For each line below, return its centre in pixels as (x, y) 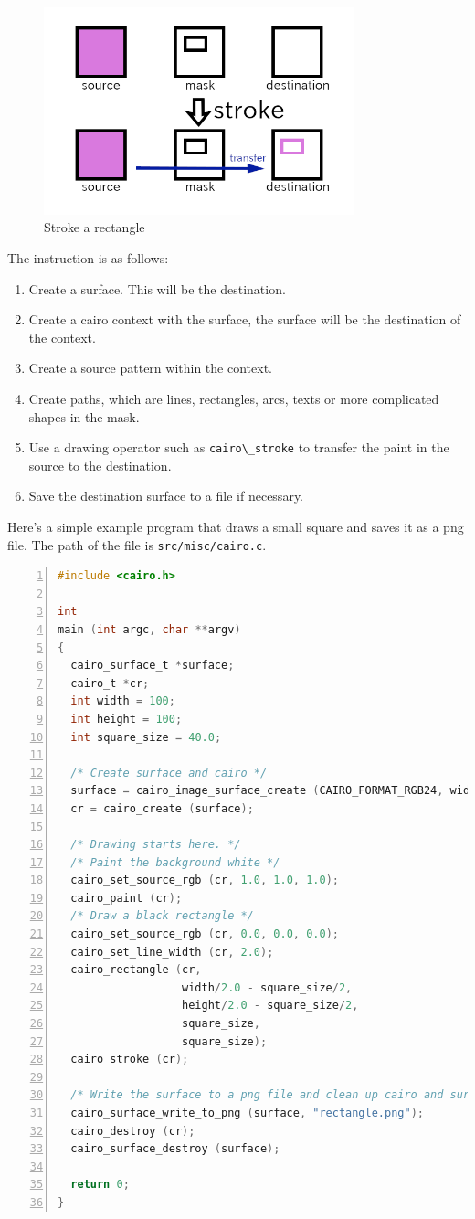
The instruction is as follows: (88, 257)
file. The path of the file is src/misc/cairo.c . (137, 544)
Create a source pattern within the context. (150, 368)
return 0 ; (100, 1185)
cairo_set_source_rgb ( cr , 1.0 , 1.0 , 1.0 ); (205, 880)
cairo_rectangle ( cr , (136, 970)
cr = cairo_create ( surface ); (162, 808)
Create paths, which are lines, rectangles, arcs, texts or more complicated (234, 398)
